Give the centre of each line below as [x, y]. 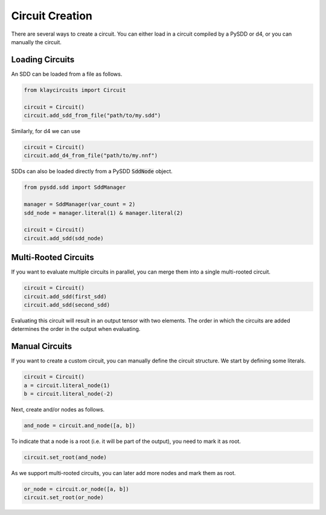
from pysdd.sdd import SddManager [75, 187]
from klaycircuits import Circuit [75, 90]
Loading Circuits [43, 60]
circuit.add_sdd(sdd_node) [64, 238]
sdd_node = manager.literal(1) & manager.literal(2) [104, 213]
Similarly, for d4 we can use [46, 131]
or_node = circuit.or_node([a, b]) [76, 489]
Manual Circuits [42, 346]
